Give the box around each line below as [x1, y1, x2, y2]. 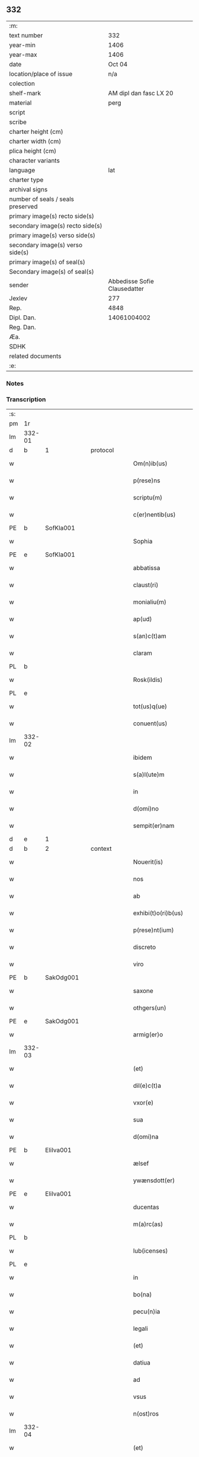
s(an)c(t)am [133, 632, 167, 641]
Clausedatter [108, 284, 144, 293]
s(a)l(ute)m [133, 770, 165, 779]
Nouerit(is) [133, 858, 163, 866]
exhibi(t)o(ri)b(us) [133, 909, 184, 917]
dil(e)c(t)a [133, 1081, 162, 1090]
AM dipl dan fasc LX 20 [108, 89, 174, 97]
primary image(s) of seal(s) [9, 258, 86, 266]
